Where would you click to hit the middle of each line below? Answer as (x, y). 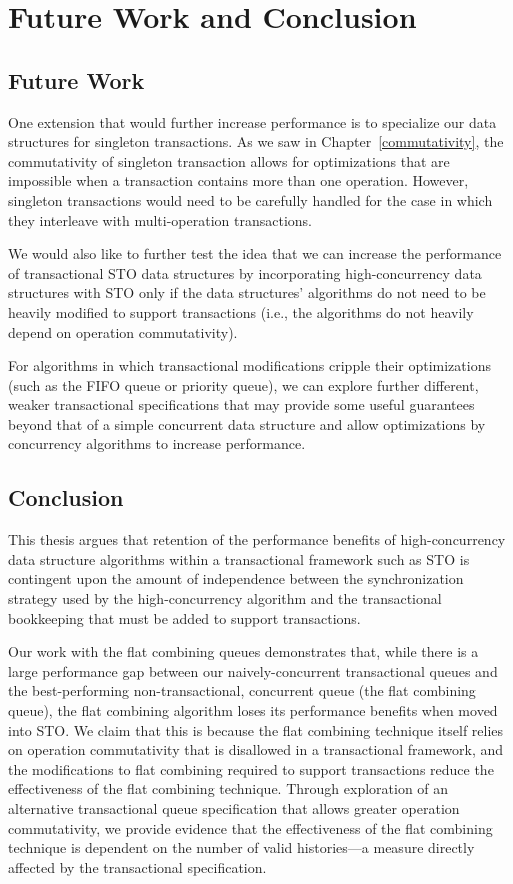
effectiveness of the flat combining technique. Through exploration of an (228, 788)
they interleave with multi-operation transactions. (160, 219)
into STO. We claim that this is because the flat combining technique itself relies (256, 729)
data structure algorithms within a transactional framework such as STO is (239, 558)
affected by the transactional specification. (137, 866)
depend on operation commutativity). (123, 331)
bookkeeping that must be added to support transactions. (184, 617)
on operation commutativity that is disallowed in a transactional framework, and (256, 749)
